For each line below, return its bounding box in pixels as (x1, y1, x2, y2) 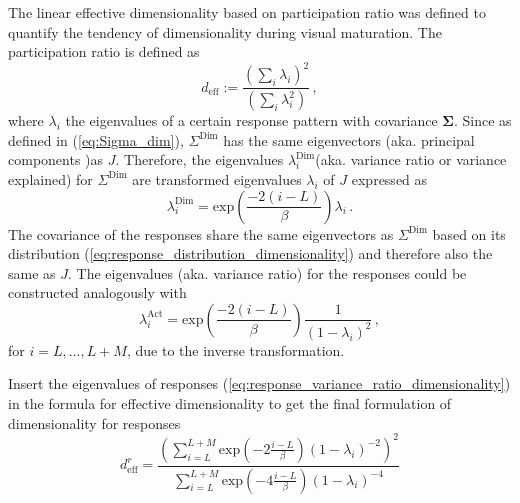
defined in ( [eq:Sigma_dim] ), (8, 129, 184, 150)
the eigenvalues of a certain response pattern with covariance (65, 110, 438, 131)
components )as (8, 149, 104, 170)
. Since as (453, 110, 512, 131)
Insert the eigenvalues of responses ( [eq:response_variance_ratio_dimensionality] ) (8, 373, 511, 394)
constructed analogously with (8, 282, 187, 303)
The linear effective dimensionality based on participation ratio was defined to (8, 2, 486, 22)
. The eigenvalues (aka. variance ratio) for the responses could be (68, 262, 467, 283)
